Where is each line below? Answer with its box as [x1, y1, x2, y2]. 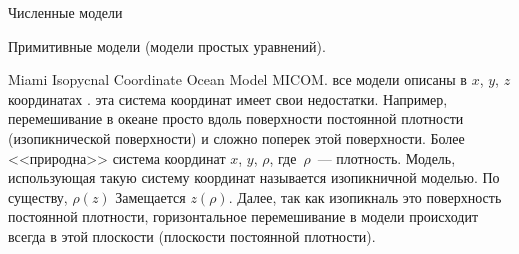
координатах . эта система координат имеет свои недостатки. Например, [8, 88, 448, 109]
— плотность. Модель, [317, 147, 456, 168]
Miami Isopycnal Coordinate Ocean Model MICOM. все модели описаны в [8, 69, 467, 90]
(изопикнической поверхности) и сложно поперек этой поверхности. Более [8, 127, 465, 148]
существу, [8, 186, 68, 207]
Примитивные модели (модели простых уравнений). [8, 35, 326, 56]
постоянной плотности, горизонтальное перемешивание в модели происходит [8, 206, 479, 227]
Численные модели [8, 2, 123, 22]
